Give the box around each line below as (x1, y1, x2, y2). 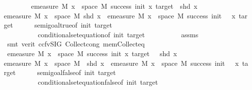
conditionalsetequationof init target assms (37, 29, 199, 39)
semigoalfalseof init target (37, 67, 116, 77)
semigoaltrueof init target (34, 20, 112, 30)
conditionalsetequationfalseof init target (37, 76, 158, 87)
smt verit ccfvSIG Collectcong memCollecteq (7, 39, 145, 49)
